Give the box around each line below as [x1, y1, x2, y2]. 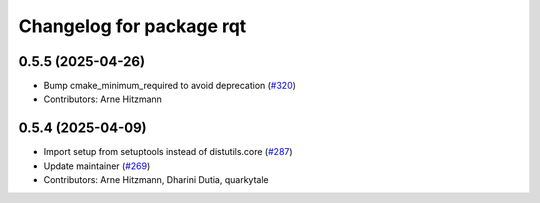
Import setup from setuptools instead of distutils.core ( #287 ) [43, 146, 294, 158]
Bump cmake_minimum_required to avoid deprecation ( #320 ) [43, 80, 297, 92]
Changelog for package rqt [18, 15, 247, 37]
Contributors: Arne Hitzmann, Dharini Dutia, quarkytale [43, 174, 269, 186]
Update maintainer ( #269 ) [43, 160, 151, 172]
